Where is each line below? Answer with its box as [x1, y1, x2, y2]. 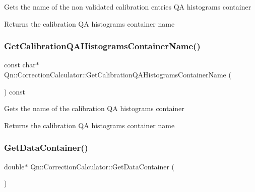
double [4, 161, 25, 171]
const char [4, 59, 36, 70]
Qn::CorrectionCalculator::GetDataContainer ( [30, 161, 175, 171]
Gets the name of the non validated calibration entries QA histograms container [4, 2, 251, 12]
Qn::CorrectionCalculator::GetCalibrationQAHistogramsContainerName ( [4, 69, 231, 79]
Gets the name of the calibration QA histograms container [4, 103, 184, 114]
